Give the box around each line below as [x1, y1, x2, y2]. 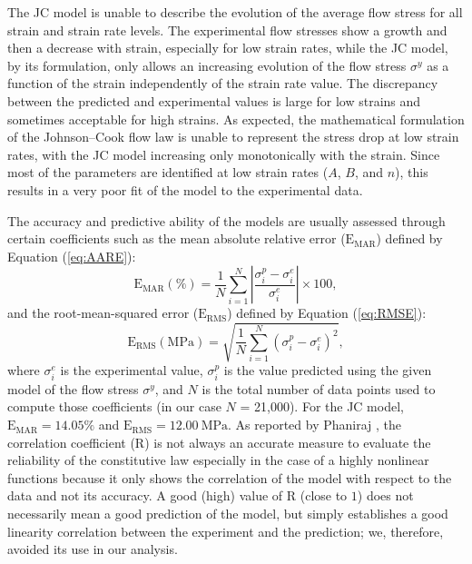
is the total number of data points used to [202, 379, 436, 398]
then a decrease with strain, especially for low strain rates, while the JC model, [7, 38, 448, 57]
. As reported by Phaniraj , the [228, 415, 402, 434]
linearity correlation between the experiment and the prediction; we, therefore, [7, 521, 444, 540]
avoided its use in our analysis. [7, 539, 178, 559]
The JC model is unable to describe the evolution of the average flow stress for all [7, 3, 463, 21]
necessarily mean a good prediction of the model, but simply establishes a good [7, 504, 448, 523]
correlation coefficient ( [7, 432, 135, 451]
